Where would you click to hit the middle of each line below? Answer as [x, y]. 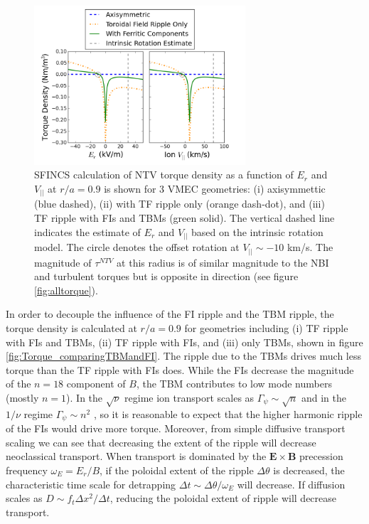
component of [96, 384]
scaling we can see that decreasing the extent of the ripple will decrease [161, 442]
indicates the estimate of [87, 231]
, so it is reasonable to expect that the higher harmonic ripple [228, 413]
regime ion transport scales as [189, 397]
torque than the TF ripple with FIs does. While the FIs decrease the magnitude [180, 369]
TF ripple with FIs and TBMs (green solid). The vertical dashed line [184, 217]
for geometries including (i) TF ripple [266, 327]
